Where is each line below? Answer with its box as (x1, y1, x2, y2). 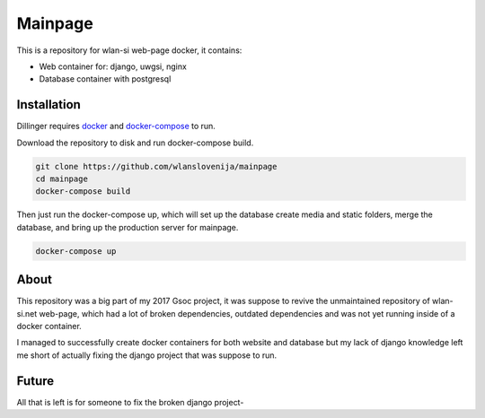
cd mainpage (35, 174, 89, 184)
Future (16, 373, 55, 388)
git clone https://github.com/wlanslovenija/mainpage (35, 161, 278, 171)
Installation (16, 97, 81, 112)
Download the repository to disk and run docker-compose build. (16, 137, 254, 148)
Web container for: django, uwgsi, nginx (39, 61, 188, 72)
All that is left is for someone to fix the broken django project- (16, 396, 244, 407)
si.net (16, 308, 38, 318)
